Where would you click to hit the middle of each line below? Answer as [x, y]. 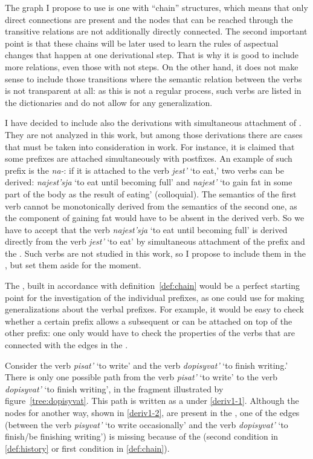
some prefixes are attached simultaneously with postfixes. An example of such [149, 158]
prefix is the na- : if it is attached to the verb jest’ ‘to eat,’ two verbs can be [144, 170]
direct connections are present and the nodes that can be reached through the [149, 19]
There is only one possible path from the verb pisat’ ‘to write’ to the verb [141, 377]
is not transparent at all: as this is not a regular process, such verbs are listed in [153, 91]
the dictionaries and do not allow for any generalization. [109, 102]
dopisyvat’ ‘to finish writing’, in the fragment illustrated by [114, 388]
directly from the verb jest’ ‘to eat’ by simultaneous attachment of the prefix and [155, 241]
